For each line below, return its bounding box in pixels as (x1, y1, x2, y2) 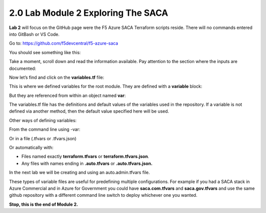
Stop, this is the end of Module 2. (9, 201, 78, 207)
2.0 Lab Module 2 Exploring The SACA (9, 7, 168, 18)
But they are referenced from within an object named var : (9, 92, 126, 98)
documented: (9, 65, 36, 71)
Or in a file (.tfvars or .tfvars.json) (9, 135, 77, 141)
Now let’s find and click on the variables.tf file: (9, 74, 104, 80)
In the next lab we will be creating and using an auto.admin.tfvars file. (9, 170, 150, 176)
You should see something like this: (9, 49, 81, 55)
